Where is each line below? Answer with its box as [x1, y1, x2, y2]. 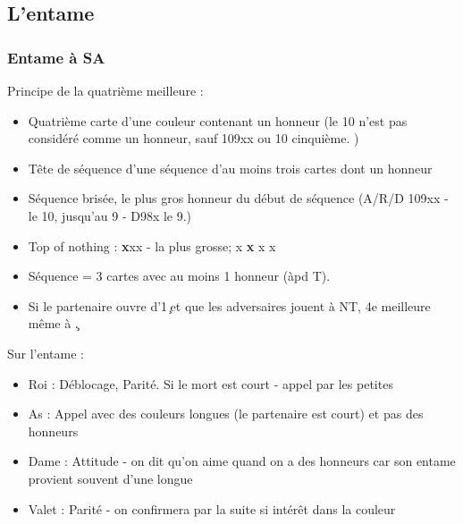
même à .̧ [28, 314, 79, 333]
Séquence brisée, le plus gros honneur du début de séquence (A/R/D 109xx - [28, 189, 449, 207]
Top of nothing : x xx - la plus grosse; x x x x [28, 236, 276, 255]
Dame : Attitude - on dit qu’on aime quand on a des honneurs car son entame [28, 452, 456, 470]
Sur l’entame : [7, 343, 84, 362]
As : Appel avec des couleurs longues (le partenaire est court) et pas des [28, 404, 424, 423]
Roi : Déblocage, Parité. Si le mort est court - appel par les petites [28, 374, 393, 393]
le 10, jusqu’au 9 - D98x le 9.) [28, 206, 192, 224]
